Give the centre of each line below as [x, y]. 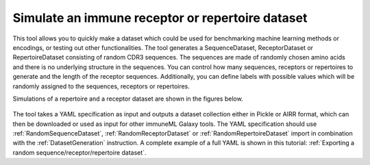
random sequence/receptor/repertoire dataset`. [79, 152]
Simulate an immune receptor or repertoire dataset [160, 18]
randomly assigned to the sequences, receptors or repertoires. [101, 86]
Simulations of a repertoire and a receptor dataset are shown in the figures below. [128, 99]
